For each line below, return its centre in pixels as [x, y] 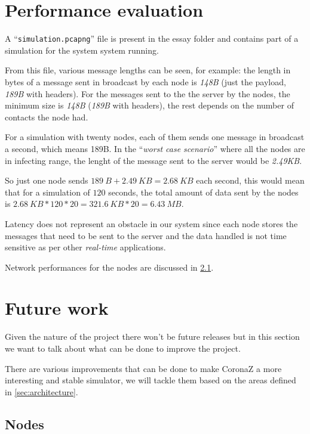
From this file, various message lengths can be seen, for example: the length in [148, 70]
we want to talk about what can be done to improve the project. [123, 348]
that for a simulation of [47, 192]
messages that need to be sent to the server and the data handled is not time [146, 235]
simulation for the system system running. [82, 50]
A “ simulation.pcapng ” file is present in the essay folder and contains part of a [152, 38]
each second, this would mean [250, 180]
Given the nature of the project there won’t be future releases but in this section [152, 337]
